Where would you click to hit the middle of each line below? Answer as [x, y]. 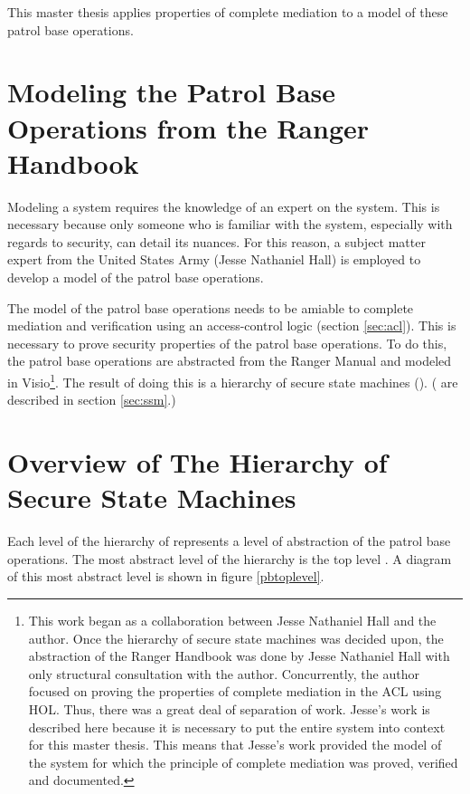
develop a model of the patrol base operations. [136, 277]
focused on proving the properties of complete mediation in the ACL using [235, 691]
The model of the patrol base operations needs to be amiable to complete [211, 307]
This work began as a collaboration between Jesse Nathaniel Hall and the [232, 620]
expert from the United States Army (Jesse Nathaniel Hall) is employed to [214, 259]
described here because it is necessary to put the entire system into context [237, 727]
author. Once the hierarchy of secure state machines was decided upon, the [236, 638]
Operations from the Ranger [188, 127]
